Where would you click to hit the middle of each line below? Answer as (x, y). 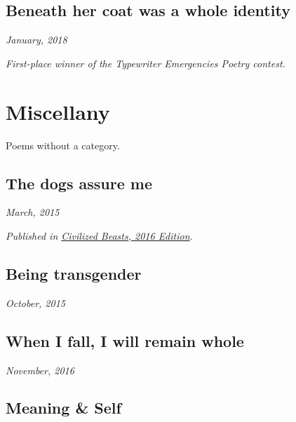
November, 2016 (40, 370)
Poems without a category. (63, 145)
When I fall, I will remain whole (125, 340)
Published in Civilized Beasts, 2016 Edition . (99, 235)
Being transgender (74, 273)
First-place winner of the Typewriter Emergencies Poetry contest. (146, 63)
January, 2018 (36, 40)
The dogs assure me (79, 183)
